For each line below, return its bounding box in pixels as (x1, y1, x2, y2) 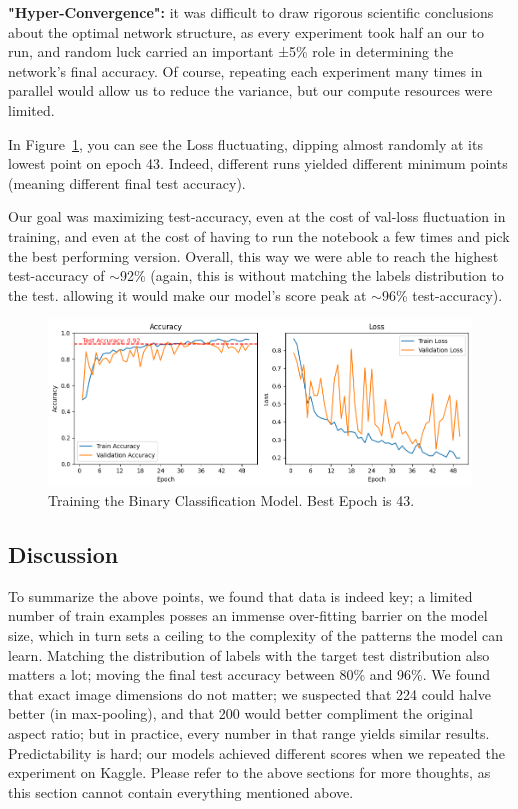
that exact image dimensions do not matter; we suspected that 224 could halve (8, 683, 491, 704)
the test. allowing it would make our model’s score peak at (8, 284, 367, 305)
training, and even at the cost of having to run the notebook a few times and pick (8, 225, 510, 246)
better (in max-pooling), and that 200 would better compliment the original (8, 703, 473, 724)
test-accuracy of (8, 265, 105, 286)
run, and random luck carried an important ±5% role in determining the (8, 41, 454, 62)
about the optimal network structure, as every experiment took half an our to (8, 21, 485, 42)
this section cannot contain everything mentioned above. (8, 781, 354, 802)
